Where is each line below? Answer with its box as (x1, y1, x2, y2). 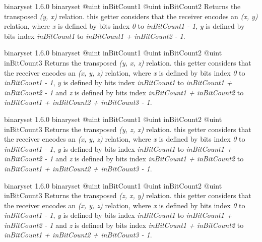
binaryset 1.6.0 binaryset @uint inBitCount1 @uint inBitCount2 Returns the (4, 1, 241, 11)
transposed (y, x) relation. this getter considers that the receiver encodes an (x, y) (4, 11, 258, 21)
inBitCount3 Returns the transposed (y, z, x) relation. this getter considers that (4, 124, 251, 134)
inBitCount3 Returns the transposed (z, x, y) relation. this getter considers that (4, 190, 251, 201)
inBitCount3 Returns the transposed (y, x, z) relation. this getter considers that (4, 57, 251, 68)
